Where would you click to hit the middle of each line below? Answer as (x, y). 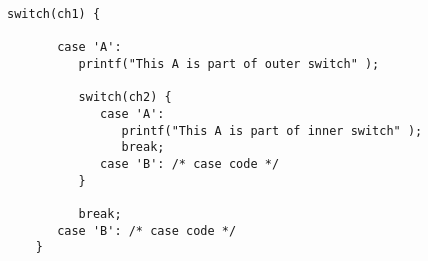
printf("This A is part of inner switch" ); (272, 130)
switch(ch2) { (125, 97)
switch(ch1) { (54, 14)
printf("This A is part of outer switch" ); (229, 63)
